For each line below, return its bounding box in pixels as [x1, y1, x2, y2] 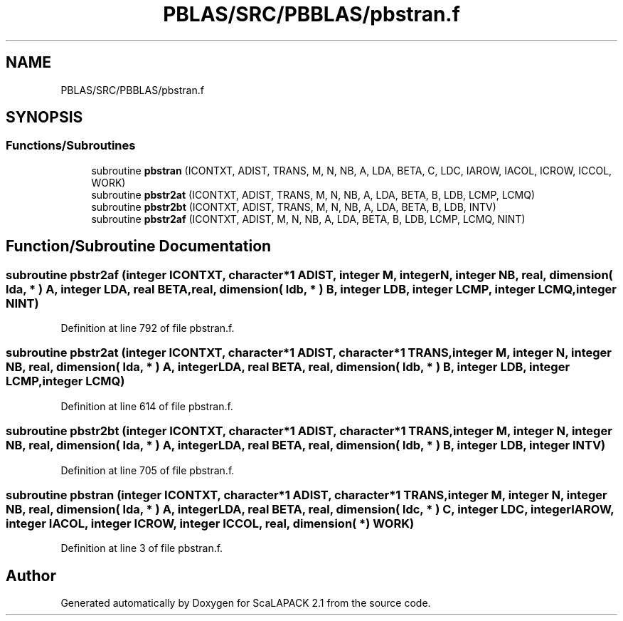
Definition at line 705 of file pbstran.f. [60, 464, 235, 476]
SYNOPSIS [6, 108, 83, 127]
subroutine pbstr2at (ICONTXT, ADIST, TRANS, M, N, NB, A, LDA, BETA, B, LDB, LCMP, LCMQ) [91, 188, 536, 201]
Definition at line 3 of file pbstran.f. [60, 542, 223, 555]
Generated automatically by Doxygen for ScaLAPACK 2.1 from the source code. [60, 597, 431, 610]
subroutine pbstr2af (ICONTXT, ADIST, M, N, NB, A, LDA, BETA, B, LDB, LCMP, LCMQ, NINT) [91, 212, 526, 225]
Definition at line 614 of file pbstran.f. [60, 400, 233, 412]
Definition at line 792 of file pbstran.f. [60, 322, 235, 335]
